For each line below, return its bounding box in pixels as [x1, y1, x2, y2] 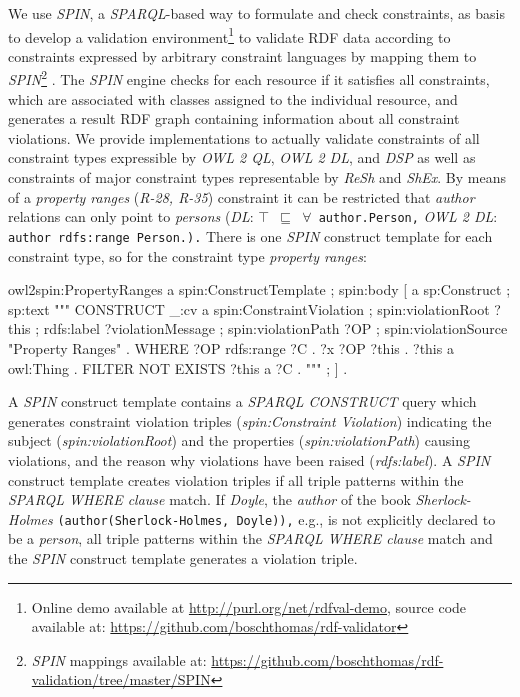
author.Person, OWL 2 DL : [318, 206, 498, 227]
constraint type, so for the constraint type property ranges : [8, 245, 367, 266]
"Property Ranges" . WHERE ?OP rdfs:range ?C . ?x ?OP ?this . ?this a [8, 337, 454, 358]
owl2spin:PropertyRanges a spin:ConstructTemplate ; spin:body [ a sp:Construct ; [8, 279, 511, 300]
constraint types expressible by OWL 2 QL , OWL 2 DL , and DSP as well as [8, 147, 476, 168]
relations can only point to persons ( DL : [8, 206, 254, 227]
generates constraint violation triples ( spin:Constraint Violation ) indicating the [8, 410, 492, 431]
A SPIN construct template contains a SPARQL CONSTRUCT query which [8, 391, 477, 412]
